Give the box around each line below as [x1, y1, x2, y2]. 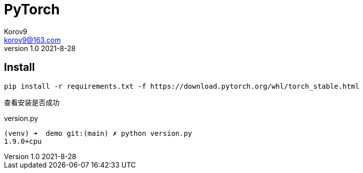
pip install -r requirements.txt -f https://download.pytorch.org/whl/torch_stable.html [4, 82, 360, 90]
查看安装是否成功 [4, 98, 60, 107]
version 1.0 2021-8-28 [4, 44, 76, 53]
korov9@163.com [4, 35, 61, 44]
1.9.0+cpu [4, 137, 42, 145]
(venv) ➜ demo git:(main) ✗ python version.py [4, 129, 192, 137]
